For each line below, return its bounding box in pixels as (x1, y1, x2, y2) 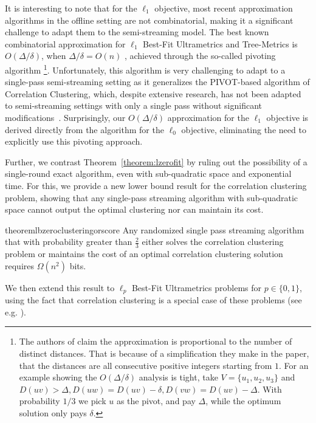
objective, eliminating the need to (181, 123, 306, 136)
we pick (78, 394, 106, 407)
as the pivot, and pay (116, 394, 196, 407)
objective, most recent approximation (154, 2, 293, 14)
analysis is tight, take (139, 371, 218, 383)
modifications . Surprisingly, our (5, 111, 126, 123)
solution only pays (19, 406, 87, 419)
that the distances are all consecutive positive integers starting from (19, 359, 272, 371)
